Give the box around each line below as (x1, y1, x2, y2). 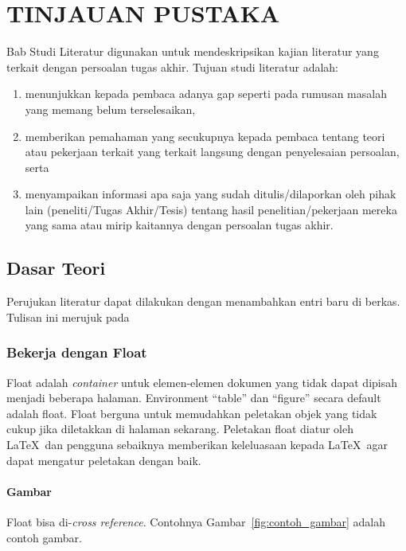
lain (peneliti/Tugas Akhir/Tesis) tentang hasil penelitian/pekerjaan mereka (25, 201, 397, 217)
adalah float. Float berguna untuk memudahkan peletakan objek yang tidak (6, 404, 377, 421)
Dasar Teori (6, 256, 106, 280)
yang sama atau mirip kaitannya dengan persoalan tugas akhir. (25, 217, 334, 233)
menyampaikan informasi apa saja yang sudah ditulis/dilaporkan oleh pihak (25, 186, 396, 202)
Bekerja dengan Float (6, 342, 147, 362)
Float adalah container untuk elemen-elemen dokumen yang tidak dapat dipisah (6, 373, 397, 390)
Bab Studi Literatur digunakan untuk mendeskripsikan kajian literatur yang (6, 43, 379, 60)
